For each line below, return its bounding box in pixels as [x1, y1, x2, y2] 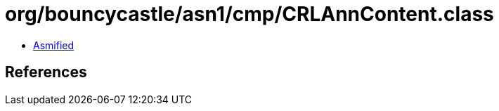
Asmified [33, 39, 74, 51]
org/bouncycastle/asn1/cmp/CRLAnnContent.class [5, 2, 494, 26]
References [5, 63, 87, 81]
